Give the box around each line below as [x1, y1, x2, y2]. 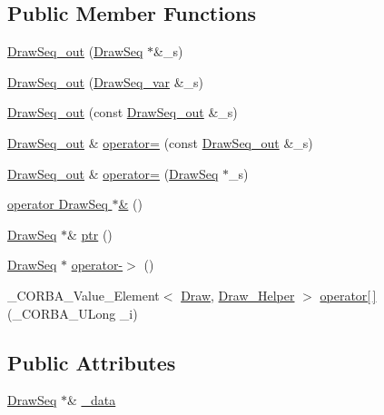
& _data [66, 390, 116, 410]
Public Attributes [7, 348, 176, 376]
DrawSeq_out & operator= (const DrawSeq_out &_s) [7, 133, 313, 152]
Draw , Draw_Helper [181, 285, 295, 304]
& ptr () [66, 224, 113, 243]
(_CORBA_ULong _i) [7, 303, 138, 322]
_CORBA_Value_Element [7, 285, 160, 304]
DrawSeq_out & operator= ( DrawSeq [7, 163, 219, 183]
